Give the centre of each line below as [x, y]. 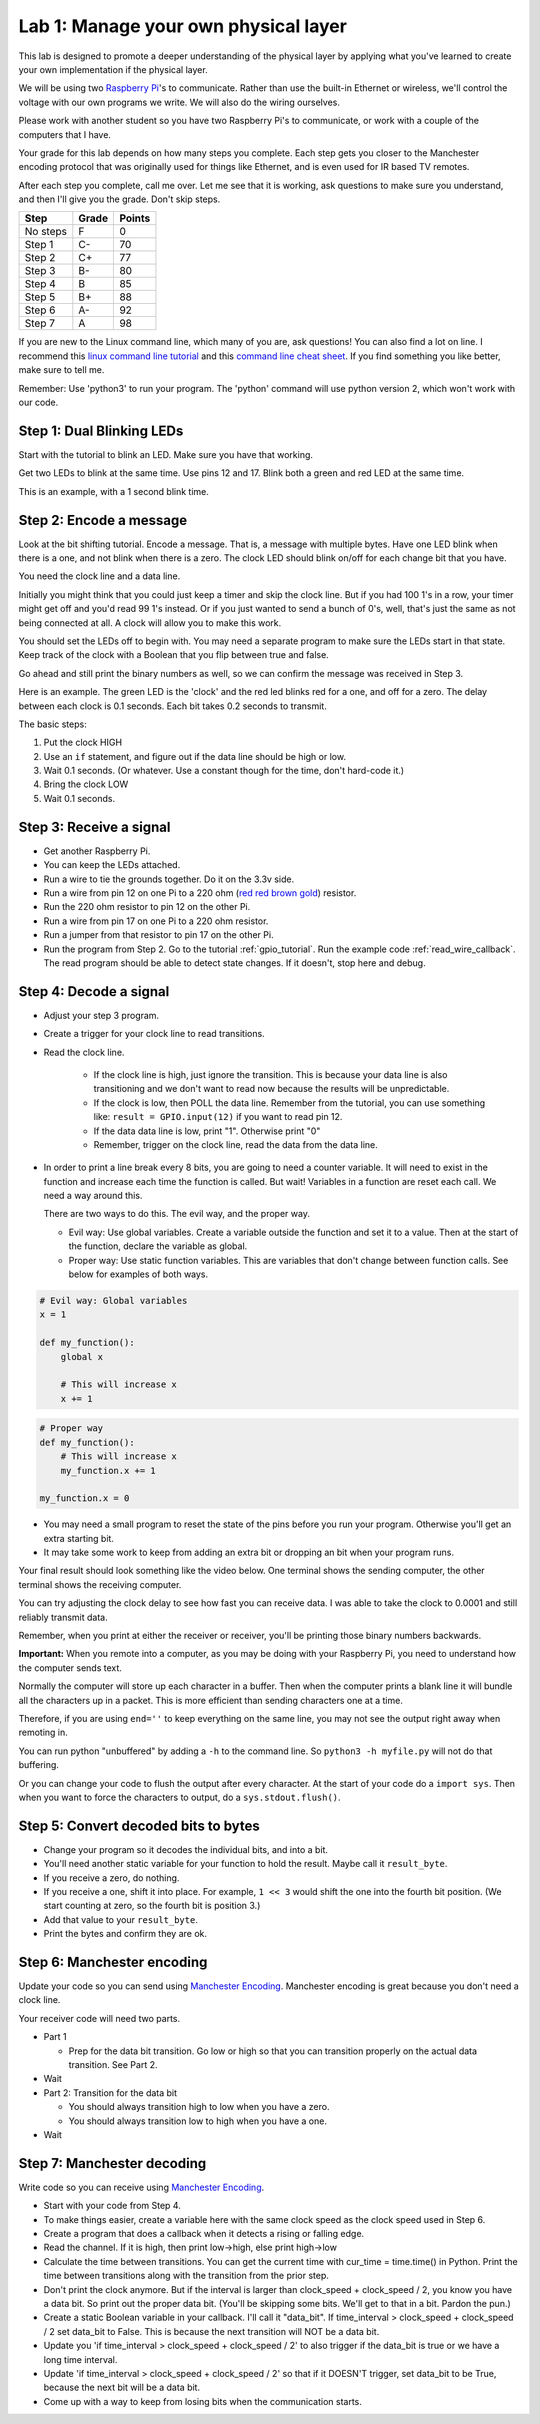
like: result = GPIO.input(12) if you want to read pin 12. [218, 1117]
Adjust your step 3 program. [101, 1015]
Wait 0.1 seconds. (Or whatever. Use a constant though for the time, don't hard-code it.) [224, 771]
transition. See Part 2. [113, 2065]
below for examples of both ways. [138, 1274]
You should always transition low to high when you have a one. [197, 2121]
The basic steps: [52, 724]
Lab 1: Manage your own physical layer [182, 26]
